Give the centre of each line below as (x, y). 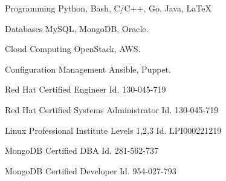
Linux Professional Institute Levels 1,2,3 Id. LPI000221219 (113, 130)
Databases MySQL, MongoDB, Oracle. (77, 28)
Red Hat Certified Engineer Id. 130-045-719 (86, 89)
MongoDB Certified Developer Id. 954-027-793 (91, 170)
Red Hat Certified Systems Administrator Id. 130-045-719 (112, 109)
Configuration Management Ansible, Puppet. (88, 69)
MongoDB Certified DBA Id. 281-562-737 (82, 150)
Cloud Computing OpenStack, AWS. (73, 49)
